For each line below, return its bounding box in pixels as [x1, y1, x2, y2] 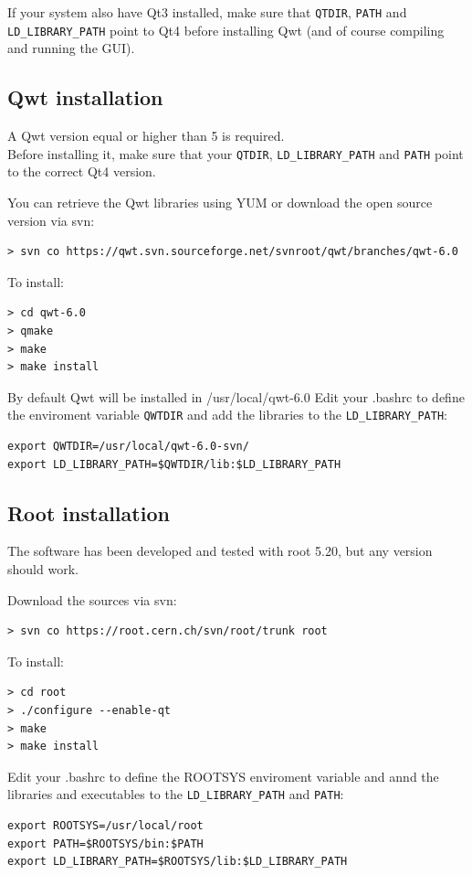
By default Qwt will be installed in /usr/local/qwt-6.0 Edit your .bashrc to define [7, 387, 465, 406]
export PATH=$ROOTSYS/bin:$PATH [7, 837, 204, 850]
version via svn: [7, 210, 95, 229]
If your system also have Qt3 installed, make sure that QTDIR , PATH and [7, 3, 407, 21]
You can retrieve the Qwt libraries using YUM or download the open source [7, 192, 433, 211]
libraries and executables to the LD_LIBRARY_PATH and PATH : [7, 784, 344, 804]
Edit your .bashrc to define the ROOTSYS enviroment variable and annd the [7, 766, 439, 785]
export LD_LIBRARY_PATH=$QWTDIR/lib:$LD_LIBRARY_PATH [7, 457, 341, 471]
